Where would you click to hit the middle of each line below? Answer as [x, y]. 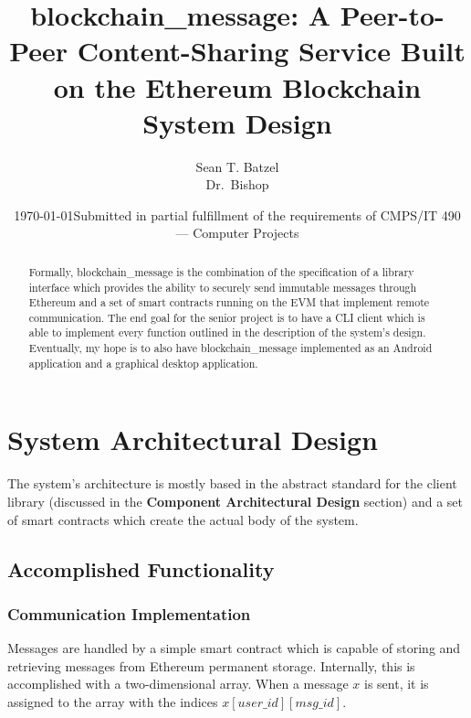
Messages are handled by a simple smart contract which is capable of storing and [234, 648]
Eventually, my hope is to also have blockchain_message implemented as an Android [230, 348]
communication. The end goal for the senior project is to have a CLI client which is [227, 317]
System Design [237, 122]
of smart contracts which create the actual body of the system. [183, 519]
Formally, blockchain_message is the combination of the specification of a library [221, 271]
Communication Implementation [129, 613]
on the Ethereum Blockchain [237, 86]
